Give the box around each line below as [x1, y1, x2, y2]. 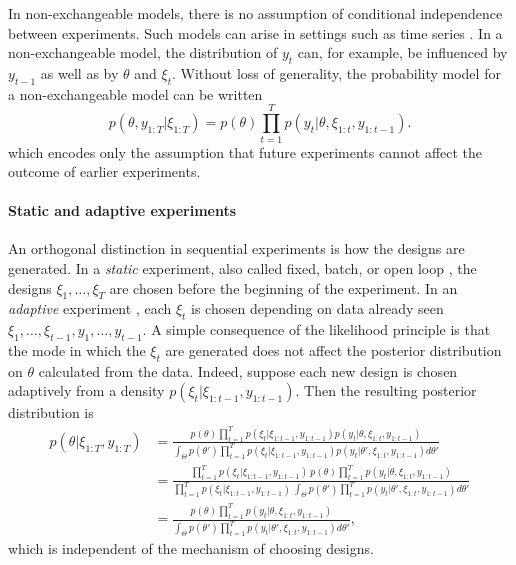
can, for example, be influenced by [297, 42, 508, 63]
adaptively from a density [8, 380, 165, 401]
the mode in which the [8, 340, 146, 361]
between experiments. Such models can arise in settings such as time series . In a [8, 22, 503, 43]
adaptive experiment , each [8, 298, 172, 319]
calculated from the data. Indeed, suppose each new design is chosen [38, 360, 458, 381]
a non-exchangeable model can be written [8, 83, 263, 104]
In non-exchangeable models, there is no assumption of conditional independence [8, 3, 503, 23]
